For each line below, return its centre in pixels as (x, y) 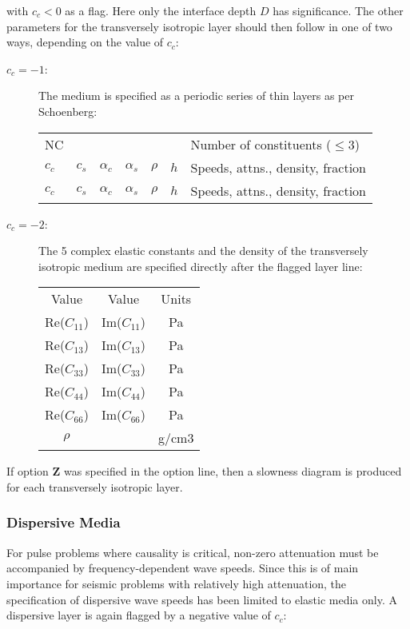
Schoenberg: (68, 111)
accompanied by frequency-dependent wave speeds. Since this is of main (183, 568)
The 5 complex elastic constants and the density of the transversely (203, 251)
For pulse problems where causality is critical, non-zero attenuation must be (193, 552)
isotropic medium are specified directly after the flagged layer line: (201, 266)
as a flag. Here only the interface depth (161, 10)
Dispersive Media (64, 522)
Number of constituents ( (261, 144)
